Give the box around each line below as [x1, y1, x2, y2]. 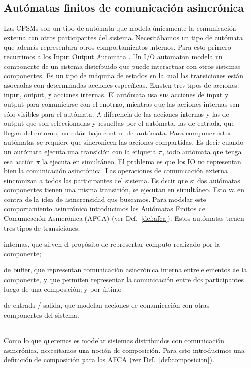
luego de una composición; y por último [4, 284, 122, 294]
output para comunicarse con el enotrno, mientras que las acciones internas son [4, 99, 240, 109]
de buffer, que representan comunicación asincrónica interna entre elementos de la [4, 265, 247, 275]
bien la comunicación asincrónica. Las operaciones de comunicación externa [4, 166, 228, 176]
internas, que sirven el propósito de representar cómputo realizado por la [4, 239, 220, 249]
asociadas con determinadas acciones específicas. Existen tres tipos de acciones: [4, 80, 239, 90]
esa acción [4, 156, 34, 166]
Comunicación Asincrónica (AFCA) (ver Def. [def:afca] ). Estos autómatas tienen [4, 213, 244, 223]
